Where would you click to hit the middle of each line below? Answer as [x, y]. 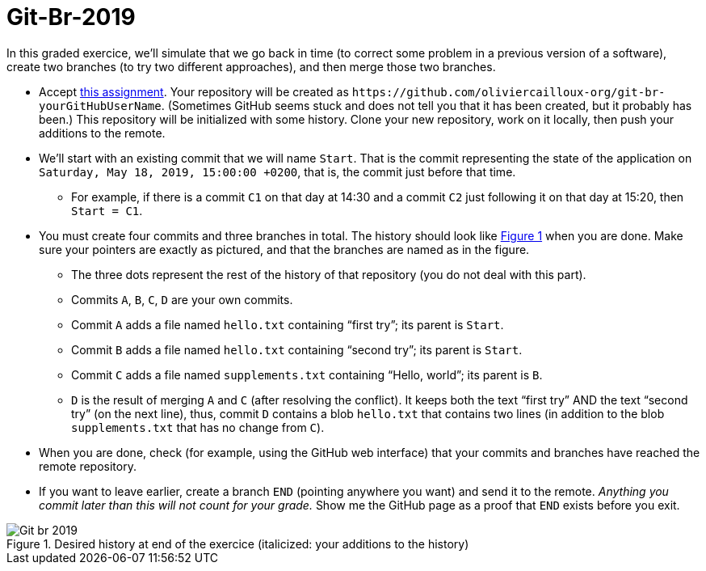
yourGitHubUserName [100, 106]
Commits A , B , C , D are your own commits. [182, 299]
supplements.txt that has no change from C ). [198, 427]
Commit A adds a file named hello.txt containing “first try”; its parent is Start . [288, 324]
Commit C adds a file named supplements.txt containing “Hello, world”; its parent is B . [307, 374]
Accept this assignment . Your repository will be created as [194, 91]
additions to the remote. [102, 133]
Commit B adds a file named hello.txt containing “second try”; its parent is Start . [297, 349]
